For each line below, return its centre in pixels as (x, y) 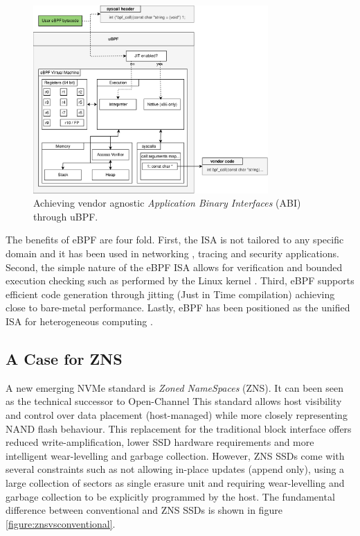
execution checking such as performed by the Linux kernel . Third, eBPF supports (180, 280)
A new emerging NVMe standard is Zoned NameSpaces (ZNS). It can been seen (174, 387)
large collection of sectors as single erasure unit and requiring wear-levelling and (175, 482)
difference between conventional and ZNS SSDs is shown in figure (144, 510)
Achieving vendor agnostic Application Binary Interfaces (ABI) (167, 203)
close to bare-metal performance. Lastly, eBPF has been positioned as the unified (178, 308)
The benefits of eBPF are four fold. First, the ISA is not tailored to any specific (175, 240)
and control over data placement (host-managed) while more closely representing (177, 414)
